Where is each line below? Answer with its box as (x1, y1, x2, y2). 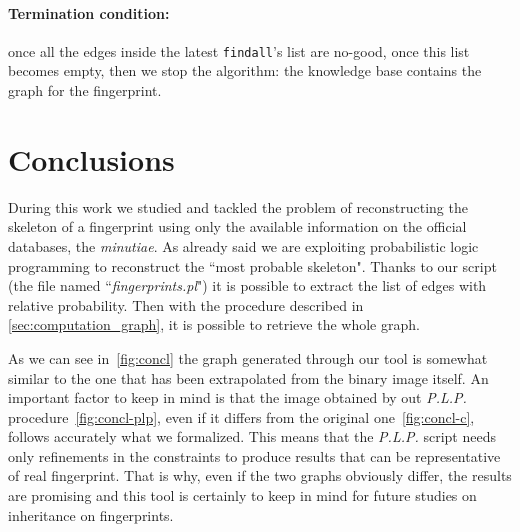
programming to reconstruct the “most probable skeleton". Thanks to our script (8, 255, 497, 276)
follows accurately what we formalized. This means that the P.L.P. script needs (8, 426, 496, 447)
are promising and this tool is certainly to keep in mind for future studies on (8, 485, 477, 506)
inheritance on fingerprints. (8, 504, 174, 525)
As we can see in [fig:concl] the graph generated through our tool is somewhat (8, 347, 488, 368)
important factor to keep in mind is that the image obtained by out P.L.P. (8, 387, 467, 408)
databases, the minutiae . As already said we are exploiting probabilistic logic (8, 235, 479, 256)
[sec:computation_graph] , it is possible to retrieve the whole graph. (8, 314, 420, 335)
